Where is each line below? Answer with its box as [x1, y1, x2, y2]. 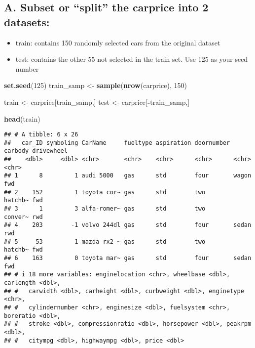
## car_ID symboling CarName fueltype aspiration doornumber [4, 139, 230, 146]
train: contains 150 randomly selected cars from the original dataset [15, 37, 220, 47]
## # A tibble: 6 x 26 [4, 131, 78, 138]
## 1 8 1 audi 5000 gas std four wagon [4, 172, 252, 179]
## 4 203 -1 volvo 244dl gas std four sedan [4, 221, 252, 229]
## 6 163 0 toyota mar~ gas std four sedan [4, 255, 252, 261]
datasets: [4, 14, 50, 29]
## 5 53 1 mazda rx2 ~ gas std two [4, 238, 206, 245]
